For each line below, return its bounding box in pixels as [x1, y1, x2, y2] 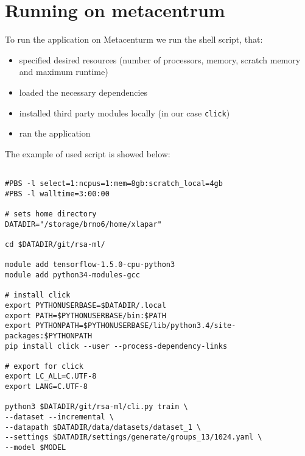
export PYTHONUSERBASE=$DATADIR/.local [5, 301, 166, 310]
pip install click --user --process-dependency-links [5, 341, 228, 351]
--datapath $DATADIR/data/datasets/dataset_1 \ [5, 422, 202, 432]
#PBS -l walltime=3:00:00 [5, 189, 110, 198]
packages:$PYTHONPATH [5, 331, 93, 340]
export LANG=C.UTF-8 [5, 382, 88, 391]
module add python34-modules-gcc [5, 270, 140, 279]
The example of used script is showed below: [5, 147, 170, 160]
